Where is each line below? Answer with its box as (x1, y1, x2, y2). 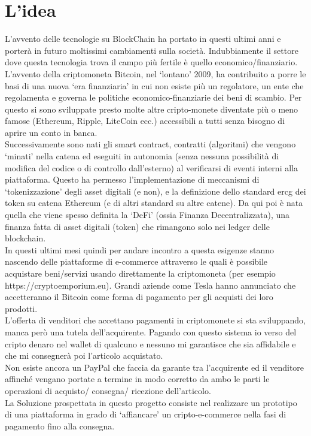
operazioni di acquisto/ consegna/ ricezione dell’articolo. (5, 384, 211, 396)
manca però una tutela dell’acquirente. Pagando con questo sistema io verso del (5, 325, 297, 338)
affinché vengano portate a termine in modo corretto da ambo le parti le (5, 373, 270, 385)
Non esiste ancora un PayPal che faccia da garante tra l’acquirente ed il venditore (5, 361, 304, 373)
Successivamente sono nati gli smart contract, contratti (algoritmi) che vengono (5, 138, 296, 150)
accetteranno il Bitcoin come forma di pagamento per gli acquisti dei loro (5, 290, 273, 303)
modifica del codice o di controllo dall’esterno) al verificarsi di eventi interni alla (5, 161, 298, 174)
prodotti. (5, 302, 38, 314)
